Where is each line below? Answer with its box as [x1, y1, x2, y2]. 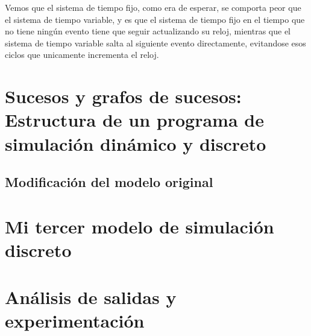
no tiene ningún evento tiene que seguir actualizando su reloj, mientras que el [5, 25, 291, 37]
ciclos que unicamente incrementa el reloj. [5, 48, 159, 61]
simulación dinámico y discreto [5, 131, 266, 156]
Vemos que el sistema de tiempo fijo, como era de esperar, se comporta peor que [5, 1, 301, 13]
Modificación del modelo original [5, 173, 213, 191]
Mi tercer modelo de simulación [5, 214, 274, 238]
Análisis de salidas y [5, 285, 177, 309]
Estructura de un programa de [5, 107, 264, 132]
